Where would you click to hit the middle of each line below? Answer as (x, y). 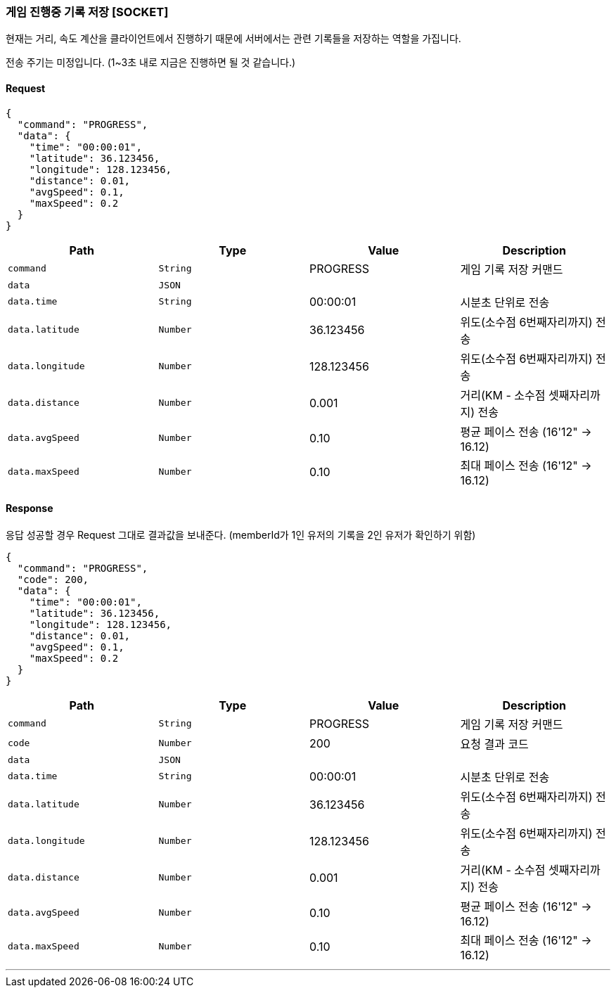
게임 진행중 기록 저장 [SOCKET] (87, 12)
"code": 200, (53, 579)
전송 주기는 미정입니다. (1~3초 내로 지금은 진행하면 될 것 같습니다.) (151, 63)
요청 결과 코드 (494, 744)
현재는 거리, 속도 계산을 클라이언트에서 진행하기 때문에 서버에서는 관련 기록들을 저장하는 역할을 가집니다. (233, 39)
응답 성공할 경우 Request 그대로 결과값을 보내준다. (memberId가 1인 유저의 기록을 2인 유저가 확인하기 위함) (241, 534)
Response (30, 508)
